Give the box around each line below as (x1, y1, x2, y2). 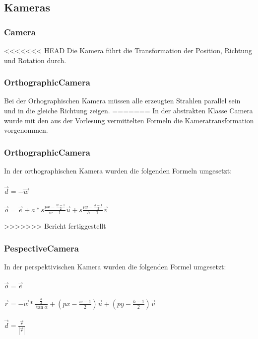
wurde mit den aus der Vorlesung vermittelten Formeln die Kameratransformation (4, 115, 254, 125)
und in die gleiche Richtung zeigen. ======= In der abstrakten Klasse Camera (4, 105, 253, 115)
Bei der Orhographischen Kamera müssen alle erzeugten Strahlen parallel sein (4, 95, 241, 106)
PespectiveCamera (4, 242, 79, 254)
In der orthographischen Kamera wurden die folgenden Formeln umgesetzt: (4, 166, 232, 175)
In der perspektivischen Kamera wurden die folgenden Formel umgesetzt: (4, 261, 226, 272)
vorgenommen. (4, 125, 48, 135)
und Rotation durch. (4, 55, 66, 65)
